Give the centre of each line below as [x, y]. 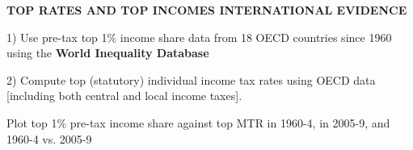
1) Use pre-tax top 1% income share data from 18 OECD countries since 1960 [199, 37]
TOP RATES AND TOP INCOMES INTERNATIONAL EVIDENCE [207, 10]
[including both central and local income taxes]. [124, 96]
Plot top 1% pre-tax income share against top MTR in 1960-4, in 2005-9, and [198, 122]
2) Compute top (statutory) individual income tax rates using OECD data [191, 79]
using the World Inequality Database [108, 53]
